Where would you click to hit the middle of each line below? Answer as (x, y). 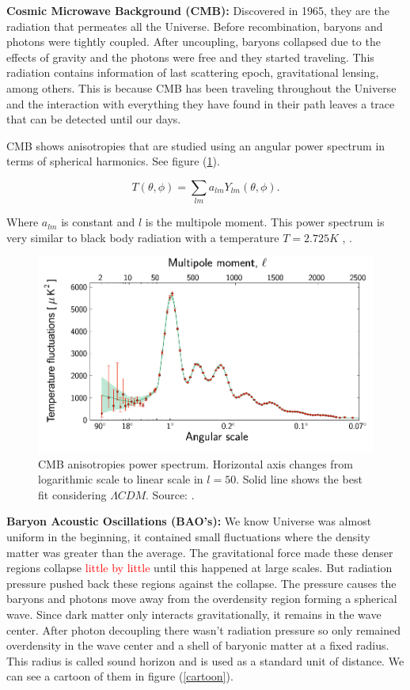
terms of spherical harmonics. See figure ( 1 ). (113, 161)
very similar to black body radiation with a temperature (143, 237)
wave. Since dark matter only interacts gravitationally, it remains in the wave (194, 614)
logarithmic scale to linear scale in (121, 479)
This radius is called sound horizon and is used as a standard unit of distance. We (205, 660)
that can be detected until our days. (94, 119)
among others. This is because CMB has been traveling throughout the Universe (201, 87)
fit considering (72, 494)
